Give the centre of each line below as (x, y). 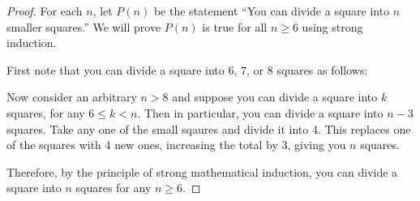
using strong (332, 26)
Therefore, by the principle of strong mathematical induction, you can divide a (202, 171)
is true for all (235, 26)
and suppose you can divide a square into (275, 97)
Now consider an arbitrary (72, 97)
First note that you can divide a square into (116, 69)
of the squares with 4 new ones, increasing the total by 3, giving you (176, 145)
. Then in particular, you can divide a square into (260, 112)
